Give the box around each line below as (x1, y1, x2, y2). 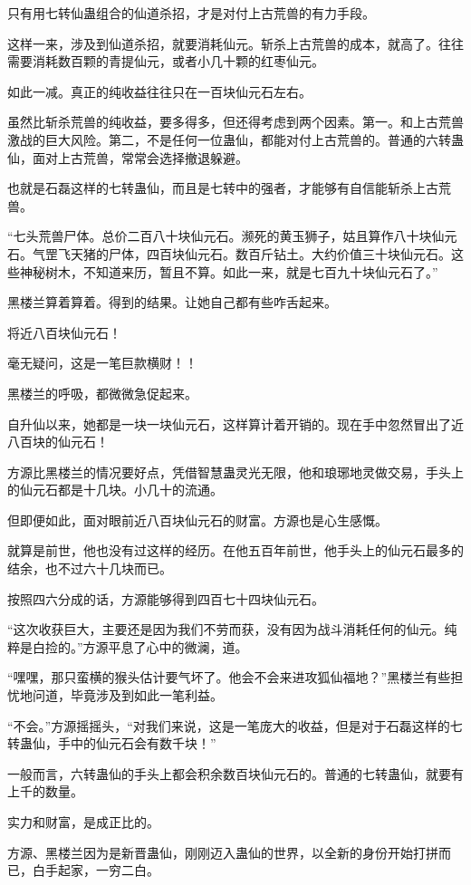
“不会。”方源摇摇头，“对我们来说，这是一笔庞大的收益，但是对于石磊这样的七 (7, 716, 463, 735)
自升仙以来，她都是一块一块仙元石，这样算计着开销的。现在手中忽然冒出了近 (7, 414, 464, 433)
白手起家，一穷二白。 (32, 861, 159, 880)
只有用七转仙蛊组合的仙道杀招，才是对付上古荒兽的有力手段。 (7, 4, 375, 22)
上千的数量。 (7, 782, 83, 801)
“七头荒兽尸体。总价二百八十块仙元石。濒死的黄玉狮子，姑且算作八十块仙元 (7, 226, 457, 245)
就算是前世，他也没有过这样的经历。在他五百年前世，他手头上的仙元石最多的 (7, 541, 464, 560)
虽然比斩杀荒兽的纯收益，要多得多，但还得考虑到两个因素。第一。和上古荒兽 (7, 112, 464, 131)
